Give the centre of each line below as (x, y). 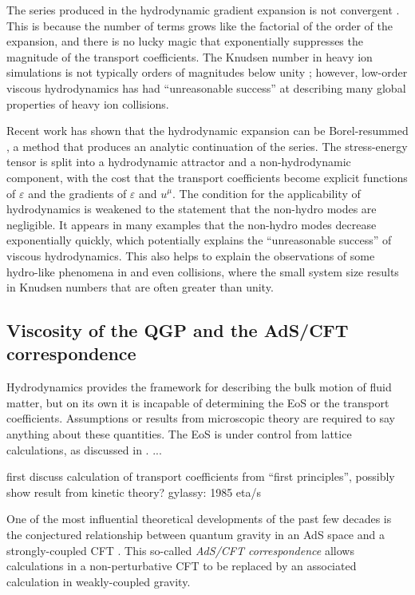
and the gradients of (77, 193)
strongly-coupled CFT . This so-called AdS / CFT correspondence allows (180, 550)
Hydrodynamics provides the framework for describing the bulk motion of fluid (199, 387)
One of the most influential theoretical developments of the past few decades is (199, 519)
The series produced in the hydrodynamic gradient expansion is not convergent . (203, 10)
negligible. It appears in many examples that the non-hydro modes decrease (192, 224)
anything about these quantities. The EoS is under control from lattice (179, 434)
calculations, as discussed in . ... (84, 449)
